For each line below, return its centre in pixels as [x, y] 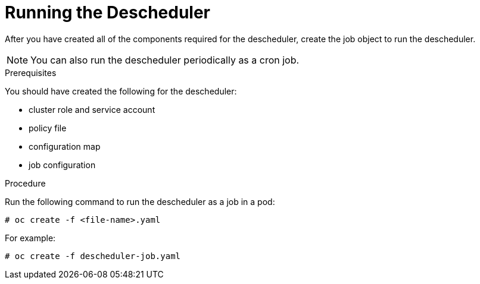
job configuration [62, 165]
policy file [48, 128]
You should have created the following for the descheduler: [121, 91]
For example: [30, 238]
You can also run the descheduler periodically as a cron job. [165, 60]
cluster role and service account [92, 109]
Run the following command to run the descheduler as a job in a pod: [140, 201]
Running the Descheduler [108, 12]
